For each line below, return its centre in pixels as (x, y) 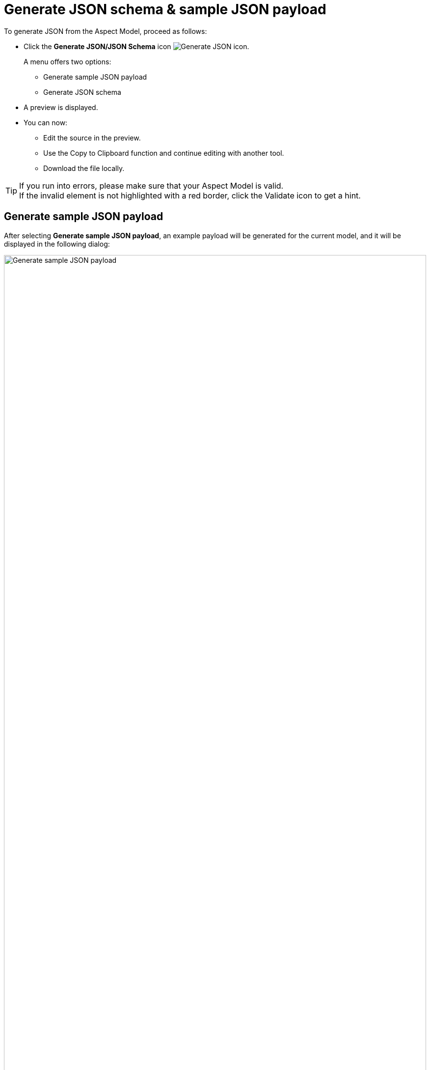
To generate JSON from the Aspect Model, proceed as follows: (106, 31)
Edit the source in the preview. (92, 138)
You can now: (46, 122)
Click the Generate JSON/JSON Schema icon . (136, 46)
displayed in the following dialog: (57, 244)
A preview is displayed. (61, 107)
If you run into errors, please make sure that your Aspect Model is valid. (151, 185)
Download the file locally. (84, 168)
